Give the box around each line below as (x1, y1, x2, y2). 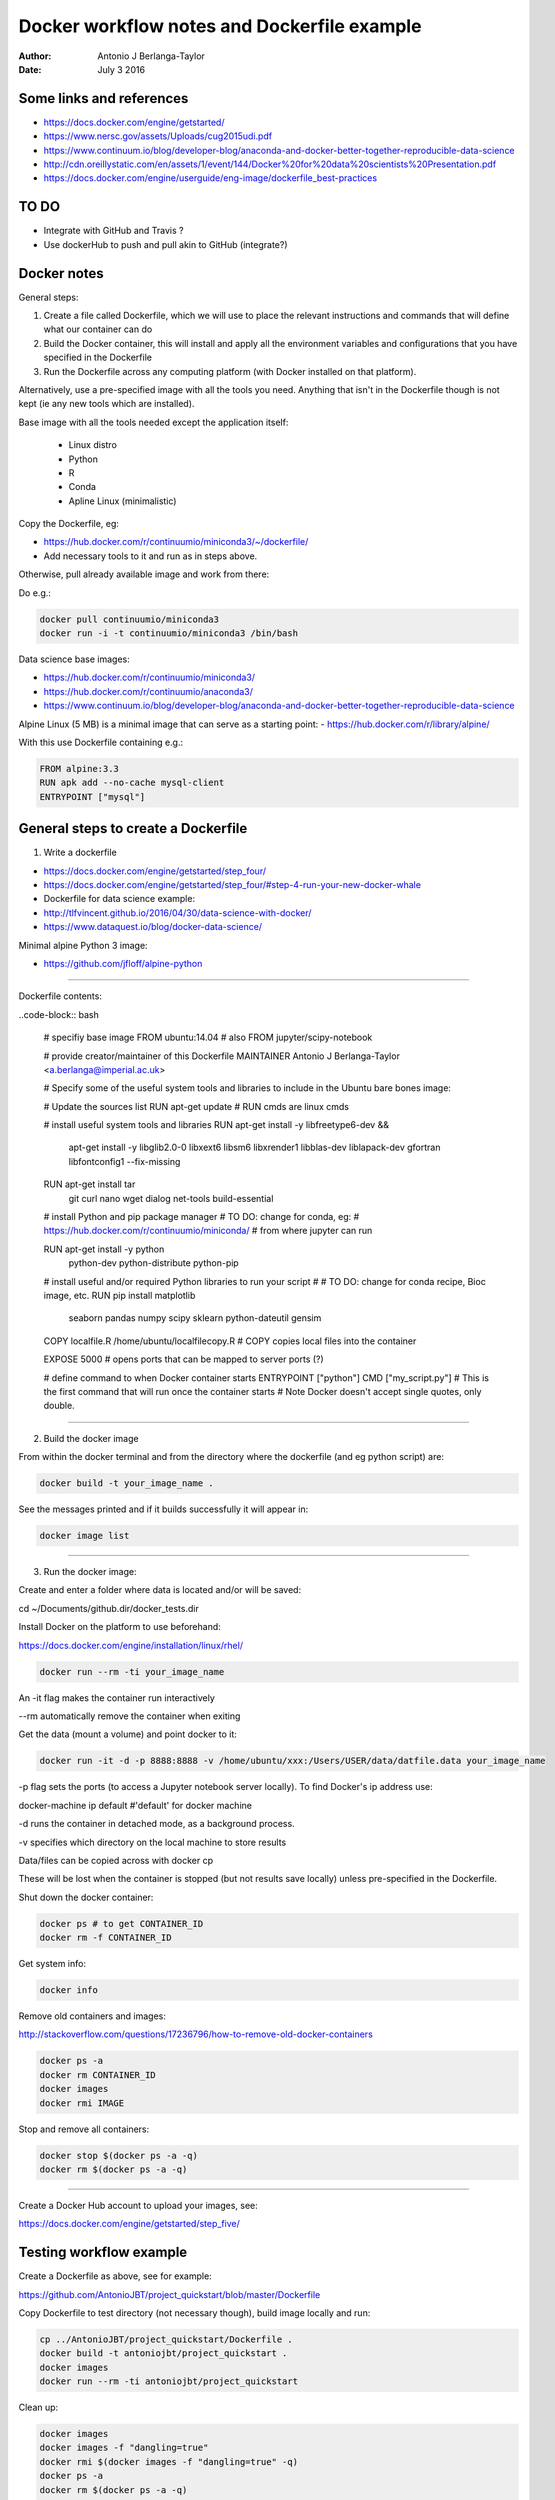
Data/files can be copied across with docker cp (18, 1854, 214, 1866)
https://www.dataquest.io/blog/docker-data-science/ (43, 921, 263, 933)
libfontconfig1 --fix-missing (68, 1155, 181, 1167)
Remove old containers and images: (18, 2010, 167, 2022)
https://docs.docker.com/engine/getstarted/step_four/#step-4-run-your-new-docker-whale (43, 879, 422, 890)
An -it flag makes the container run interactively (18, 1691, 215, 1704)
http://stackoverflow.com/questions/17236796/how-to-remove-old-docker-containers (18, 2028, 374, 2040)
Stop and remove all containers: (18, 2123, 150, 2135)
